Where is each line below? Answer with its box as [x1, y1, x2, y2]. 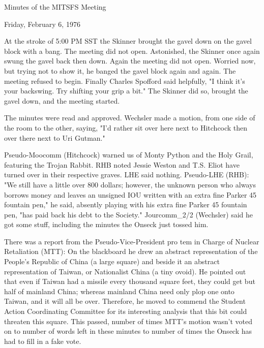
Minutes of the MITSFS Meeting [4, 2, 106, 12]
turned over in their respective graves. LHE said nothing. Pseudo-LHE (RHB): [4, 169, 249, 180]
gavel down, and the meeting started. [4, 95, 120, 106]
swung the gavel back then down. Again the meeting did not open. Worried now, [4, 55, 256, 66]
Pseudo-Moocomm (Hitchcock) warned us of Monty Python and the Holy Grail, [4, 149, 253, 160]
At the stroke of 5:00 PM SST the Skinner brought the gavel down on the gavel [4, 36, 252, 46]
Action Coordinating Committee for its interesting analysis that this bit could [4, 306, 247, 317]
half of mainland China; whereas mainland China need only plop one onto [4, 286, 234, 296]
